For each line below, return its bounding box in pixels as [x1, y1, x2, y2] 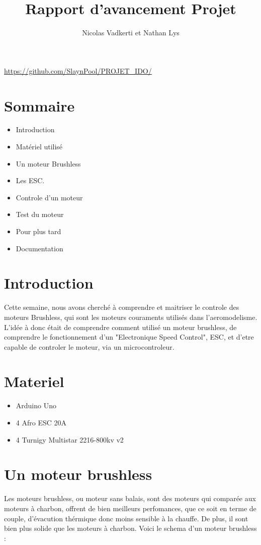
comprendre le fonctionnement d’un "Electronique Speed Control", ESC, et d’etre [4, 332, 254, 342]
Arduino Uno [16, 400, 56, 411]
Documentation [16, 243, 63, 253]
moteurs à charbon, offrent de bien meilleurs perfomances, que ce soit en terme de [4, 503, 256, 513]
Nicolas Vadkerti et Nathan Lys [82, 27, 180, 38]
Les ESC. [16, 175, 45, 186]
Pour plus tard [16, 226, 61, 236]
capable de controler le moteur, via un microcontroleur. [4, 341, 175, 352]
